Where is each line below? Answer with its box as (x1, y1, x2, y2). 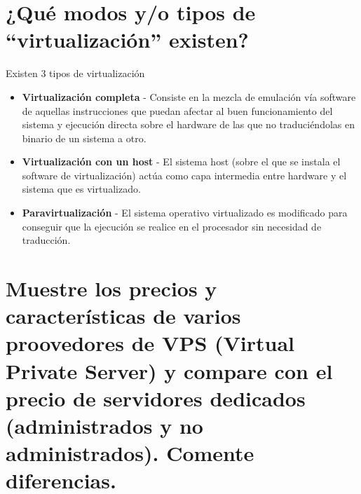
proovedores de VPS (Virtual (6, 329, 295, 357)
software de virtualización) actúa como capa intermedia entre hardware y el (22, 167, 347, 182)
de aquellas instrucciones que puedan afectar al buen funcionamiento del (22, 103, 333, 118)
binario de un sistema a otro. (22, 130, 147, 145)
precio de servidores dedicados (6, 383, 306, 412)
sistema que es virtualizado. (22, 181, 141, 196)
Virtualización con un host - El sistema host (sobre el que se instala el (22, 154, 341, 169)
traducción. (22, 233, 71, 247)
